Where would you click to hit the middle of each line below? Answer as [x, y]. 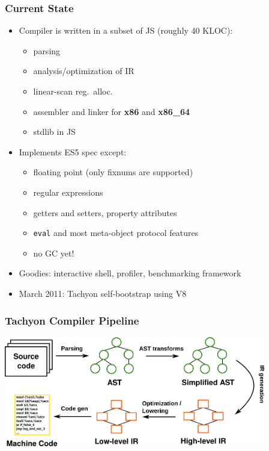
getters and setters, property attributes [105, 212]
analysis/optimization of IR [84, 71]
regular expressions [68, 192]
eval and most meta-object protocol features [116, 233]
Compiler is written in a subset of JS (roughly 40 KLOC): [126, 30]
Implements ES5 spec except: [73, 151]
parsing [47, 50]
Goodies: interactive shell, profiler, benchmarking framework [130, 273]
